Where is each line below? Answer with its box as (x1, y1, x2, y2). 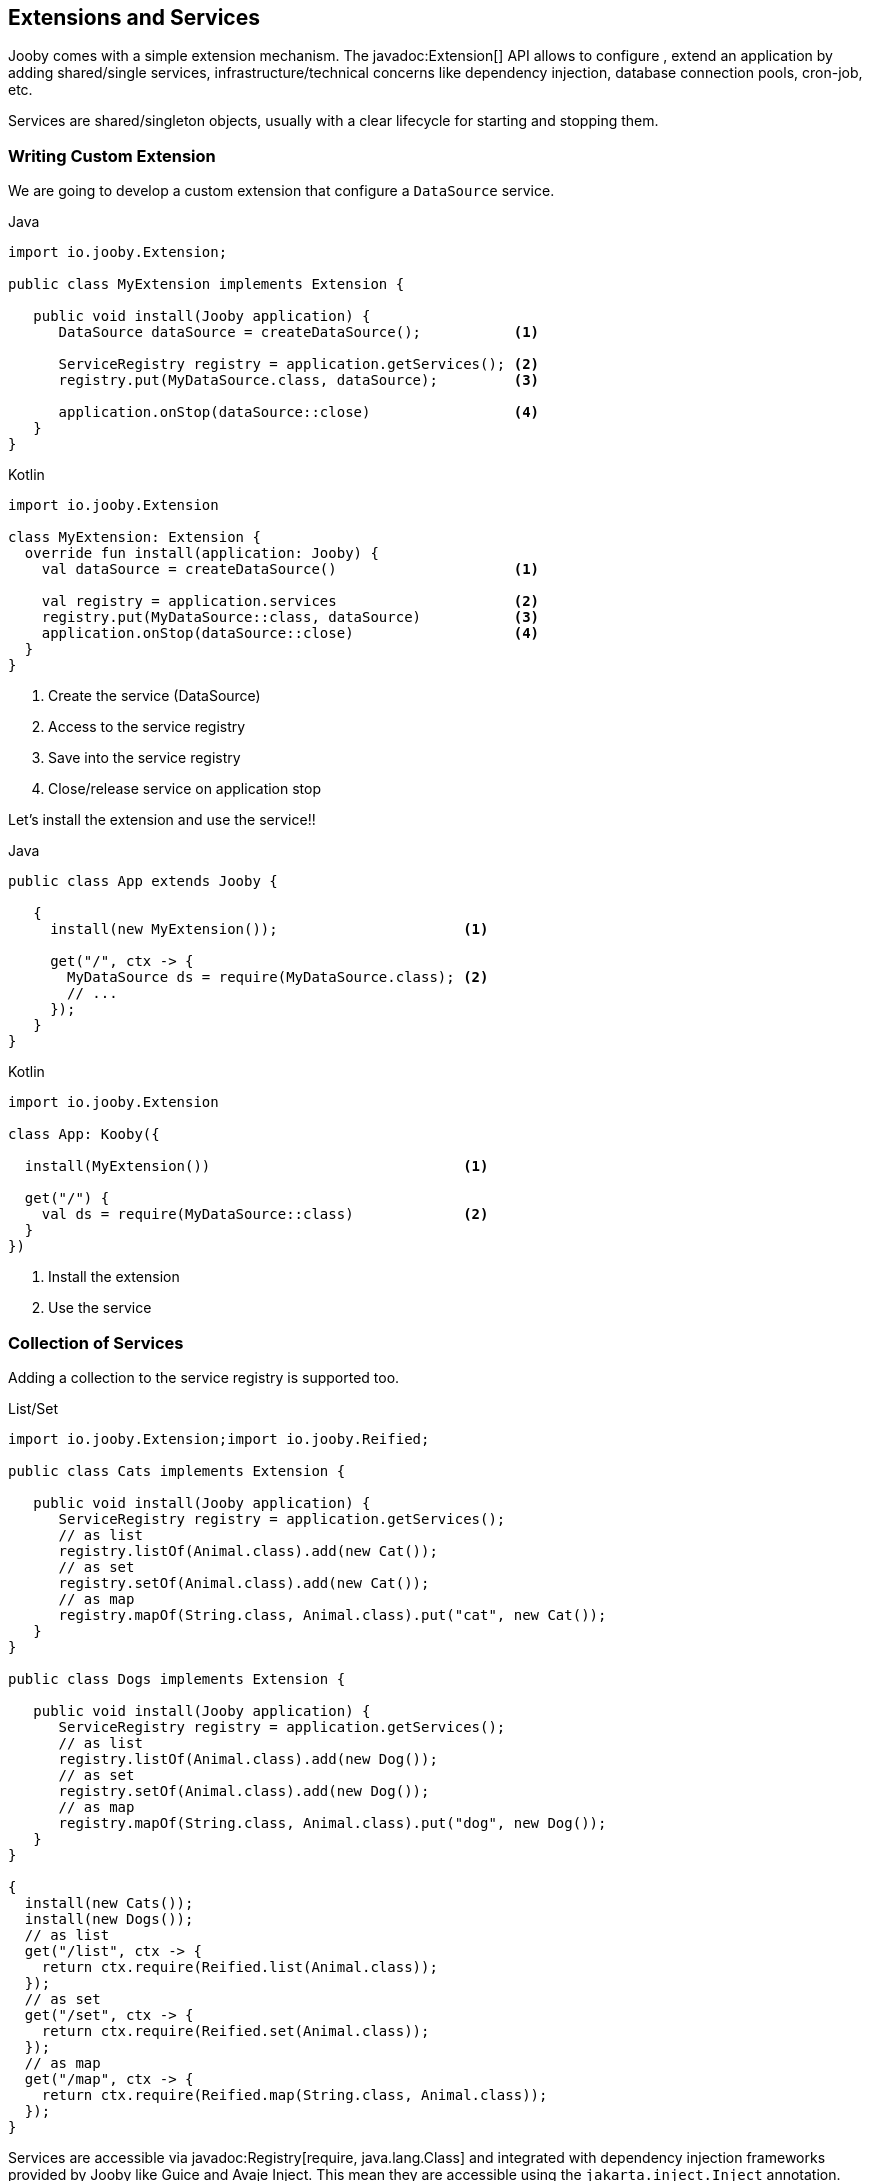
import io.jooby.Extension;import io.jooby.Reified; (8, 1430, 430, 1447)
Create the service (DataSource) (48, 687, 261, 705)
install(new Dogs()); (24, 1910, 194, 1927)
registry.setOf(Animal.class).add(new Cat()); (58, 1574, 430, 1591)
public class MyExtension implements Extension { (8, 276, 405, 293)
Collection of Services (8, 1332, 184, 1353)
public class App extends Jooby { (8, 873, 278, 890)
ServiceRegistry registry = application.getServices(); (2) (58, 356, 540, 373)
